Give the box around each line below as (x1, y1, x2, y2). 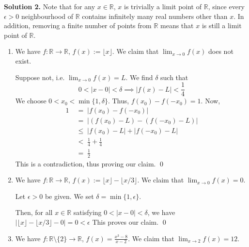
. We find (125, 72, 153, 82)
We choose (15, 96, 47, 106)
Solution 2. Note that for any (4, 1, 95, 11)
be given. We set (45, 191, 94, 201)
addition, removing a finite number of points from (4, 20, 152, 31)
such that (160, 72, 188, 82)
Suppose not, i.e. (15, 72, 65, 82)
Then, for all (15, 207, 53, 217)
